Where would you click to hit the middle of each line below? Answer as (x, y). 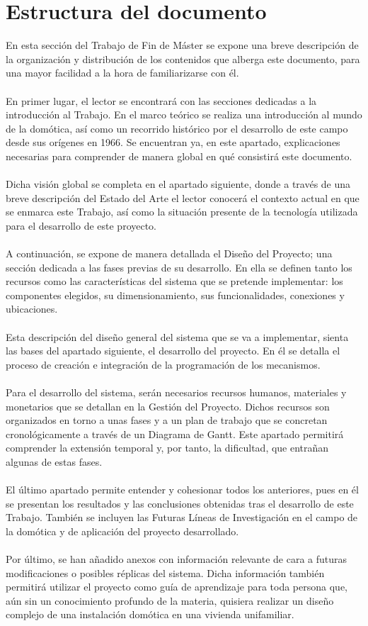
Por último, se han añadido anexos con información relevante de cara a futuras (177, 559)
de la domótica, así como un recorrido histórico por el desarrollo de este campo (177, 128)
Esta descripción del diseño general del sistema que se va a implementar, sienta (177, 336)
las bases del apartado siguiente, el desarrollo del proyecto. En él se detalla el (173, 351)
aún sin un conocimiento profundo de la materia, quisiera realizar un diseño (170, 600)
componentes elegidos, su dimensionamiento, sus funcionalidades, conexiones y (175, 295)
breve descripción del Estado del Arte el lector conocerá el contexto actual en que (183, 197)
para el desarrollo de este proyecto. (81, 225)
